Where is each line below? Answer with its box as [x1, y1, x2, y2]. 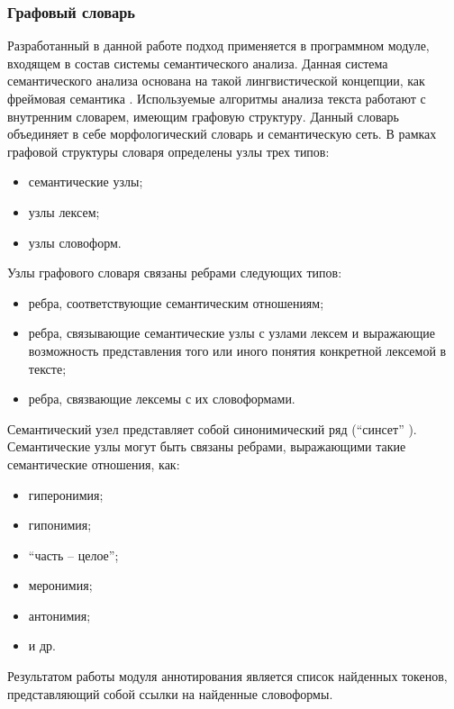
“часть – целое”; [28, 545, 119, 564]
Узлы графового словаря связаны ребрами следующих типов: [7, 263, 342, 282]
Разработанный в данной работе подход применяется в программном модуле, [7, 36, 430, 55]
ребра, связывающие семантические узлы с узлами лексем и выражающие [28, 323, 436, 342]
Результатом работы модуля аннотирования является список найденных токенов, [7, 667, 448, 686]
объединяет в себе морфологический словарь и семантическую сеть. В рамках [7, 124, 437, 143]
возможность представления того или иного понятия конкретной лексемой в [28, 341, 447, 359]
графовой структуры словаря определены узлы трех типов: [7, 141, 330, 160]
